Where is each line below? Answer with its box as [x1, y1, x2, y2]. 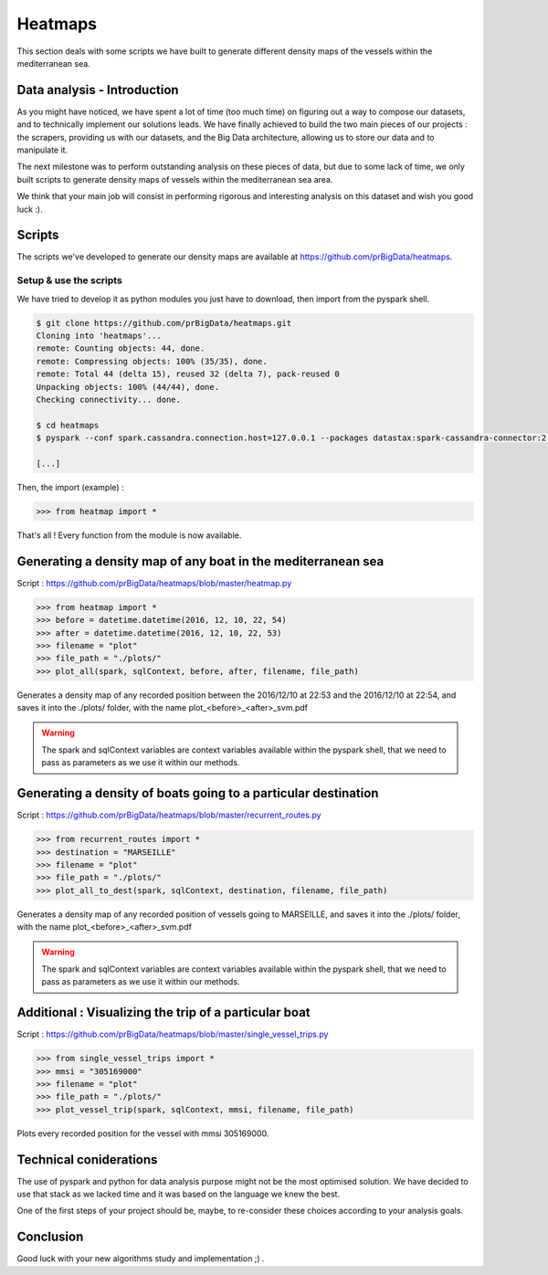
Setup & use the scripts [16, 274, 122, 287]
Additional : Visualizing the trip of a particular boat [16, 1005, 311, 1020]
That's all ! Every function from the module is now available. [16, 530, 242, 541]
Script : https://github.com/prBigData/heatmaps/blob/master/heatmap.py [16, 577, 292, 588]
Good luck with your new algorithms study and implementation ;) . [16, 1253, 265, 1264]
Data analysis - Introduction [16, 82, 179, 98]
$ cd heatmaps [36, 420, 100, 430]
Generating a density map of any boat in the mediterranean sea [16, 553, 385, 569]
